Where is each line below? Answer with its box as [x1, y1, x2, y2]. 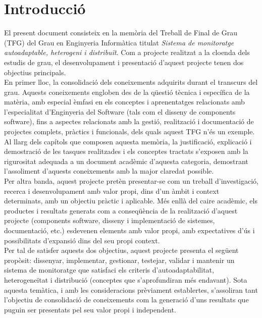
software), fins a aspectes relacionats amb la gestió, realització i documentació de [4, 116, 254, 127]
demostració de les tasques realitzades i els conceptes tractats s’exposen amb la [4, 146, 248, 156]
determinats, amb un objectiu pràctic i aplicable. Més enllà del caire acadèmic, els [4, 195, 257, 206]
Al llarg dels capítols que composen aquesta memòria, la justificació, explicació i [4, 136, 252, 146]
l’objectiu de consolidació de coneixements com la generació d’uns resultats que [4, 294, 249, 305]
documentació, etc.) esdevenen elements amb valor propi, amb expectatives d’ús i [4, 225, 255, 235]
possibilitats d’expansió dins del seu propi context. [4, 235, 160, 245]
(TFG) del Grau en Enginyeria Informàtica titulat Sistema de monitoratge [4, 37, 234, 47]
